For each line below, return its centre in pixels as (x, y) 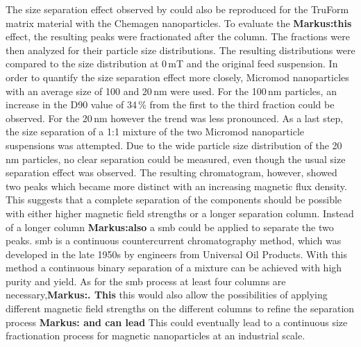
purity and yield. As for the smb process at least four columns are (146, 281)
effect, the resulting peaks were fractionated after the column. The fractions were (178, 36)
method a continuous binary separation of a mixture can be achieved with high (174, 268)
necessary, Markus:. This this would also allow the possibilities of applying (167, 295)
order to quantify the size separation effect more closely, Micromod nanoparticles (177, 77)
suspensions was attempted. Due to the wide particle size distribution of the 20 (174, 145)
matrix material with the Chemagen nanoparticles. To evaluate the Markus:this (179, 23)
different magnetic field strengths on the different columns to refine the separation (180, 308)
